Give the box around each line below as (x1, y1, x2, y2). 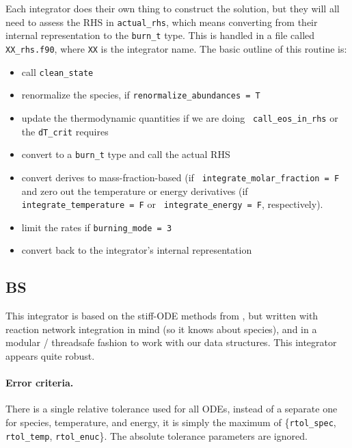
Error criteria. (5, 375, 74, 390)
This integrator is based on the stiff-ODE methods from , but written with (5, 308, 319, 323)
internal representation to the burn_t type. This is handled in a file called (5, 28, 315, 42)
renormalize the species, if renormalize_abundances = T (21, 88, 260, 102)
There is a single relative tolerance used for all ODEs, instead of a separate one (5, 401, 338, 416)
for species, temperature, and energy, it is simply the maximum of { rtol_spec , (5, 414, 336, 429)
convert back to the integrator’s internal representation (21, 243, 252, 257)
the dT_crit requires (21, 124, 109, 138)
